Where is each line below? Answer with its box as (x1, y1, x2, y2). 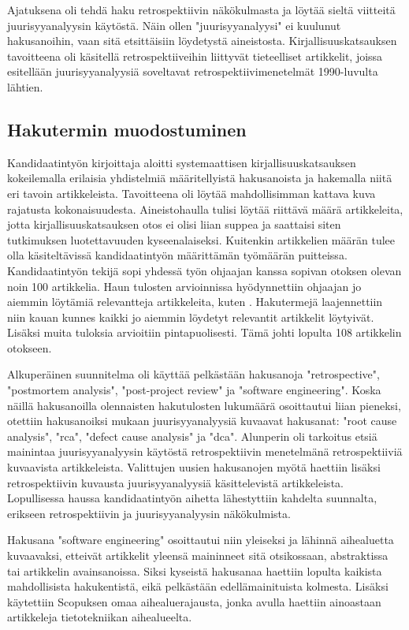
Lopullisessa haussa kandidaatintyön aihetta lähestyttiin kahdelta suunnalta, (7, 490, 377, 506)
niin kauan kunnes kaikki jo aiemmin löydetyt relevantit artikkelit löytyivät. (7, 308, 374, 325)
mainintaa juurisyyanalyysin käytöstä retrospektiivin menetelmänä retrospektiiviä (7, 443, 403, 460)
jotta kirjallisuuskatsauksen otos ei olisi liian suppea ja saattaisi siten (7, 216, 341, 233)
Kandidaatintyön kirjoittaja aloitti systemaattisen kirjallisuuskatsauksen (7, 154, 356, 170)
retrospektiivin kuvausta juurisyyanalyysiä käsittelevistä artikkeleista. (7, 474, 344, 490)
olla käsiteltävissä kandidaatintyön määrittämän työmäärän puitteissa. (7, 247, 348, 263)
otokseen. (7, 339, 52, 356)
